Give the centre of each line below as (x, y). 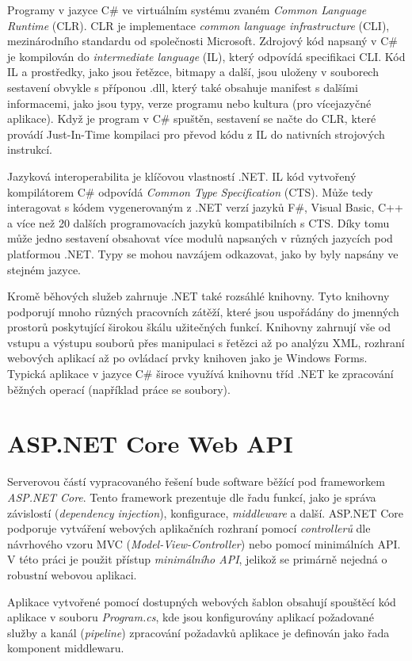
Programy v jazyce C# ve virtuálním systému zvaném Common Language (187, 10)
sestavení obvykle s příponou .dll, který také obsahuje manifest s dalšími (183, 87)
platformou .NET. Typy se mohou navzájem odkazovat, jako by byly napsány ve (203, 253)
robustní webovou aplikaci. (72, 574)
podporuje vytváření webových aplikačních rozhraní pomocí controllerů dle (189, 528)
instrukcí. (30, 149)
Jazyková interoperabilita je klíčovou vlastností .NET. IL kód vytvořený (182, 176)
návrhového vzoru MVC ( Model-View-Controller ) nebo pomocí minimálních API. (204, 543)
